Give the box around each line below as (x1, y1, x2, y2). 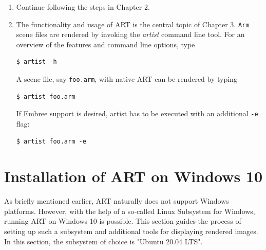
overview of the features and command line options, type (16, 39, 195, 49)
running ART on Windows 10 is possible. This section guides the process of (4, 216, 241, 226)
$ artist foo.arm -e (16, 137, 86, 145)
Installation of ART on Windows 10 (4, 166, 263, 187)
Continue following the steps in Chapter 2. (16, 2, 150, 12)
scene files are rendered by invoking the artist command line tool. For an (16, 29, 245, 40)
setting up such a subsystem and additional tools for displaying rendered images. (4, 226, 258, 237)
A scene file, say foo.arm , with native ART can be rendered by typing (16, 74, 237, 84)
